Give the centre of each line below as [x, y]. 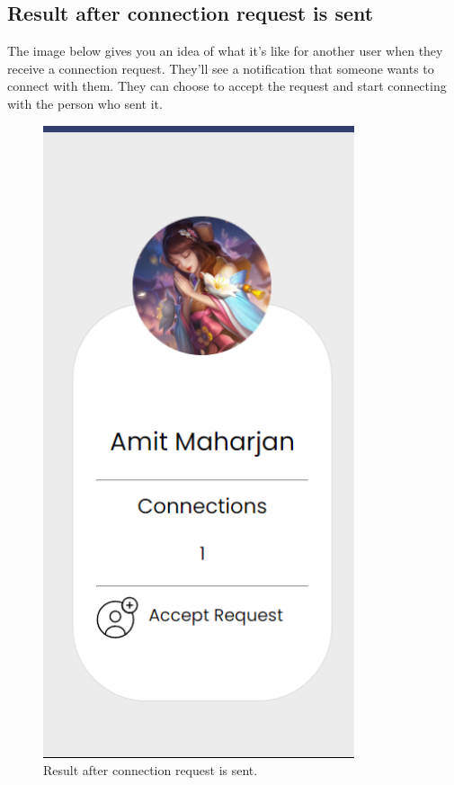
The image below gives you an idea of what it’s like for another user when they [225, 51]
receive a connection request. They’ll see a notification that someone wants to [221, 68]
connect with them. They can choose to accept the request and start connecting [227, 86]
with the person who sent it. [85, 103]
